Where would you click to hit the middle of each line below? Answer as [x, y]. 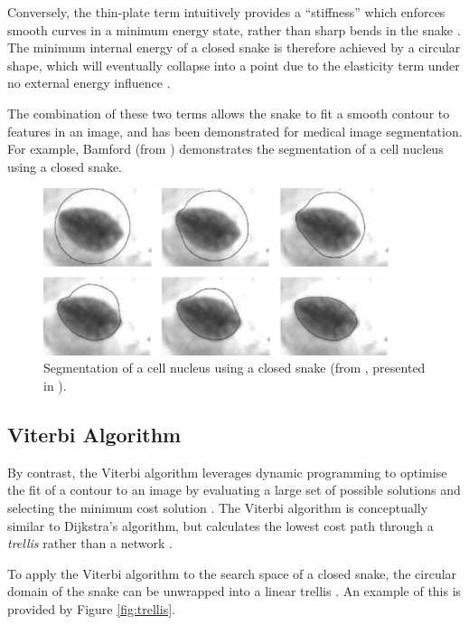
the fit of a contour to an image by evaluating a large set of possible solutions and [234, 490]
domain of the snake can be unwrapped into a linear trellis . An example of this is [234, 591]
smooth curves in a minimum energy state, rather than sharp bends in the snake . [234, 29]
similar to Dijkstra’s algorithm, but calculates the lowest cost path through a [220, 525]
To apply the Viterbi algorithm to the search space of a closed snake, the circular [232, 573]
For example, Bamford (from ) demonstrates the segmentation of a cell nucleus [225, 149]
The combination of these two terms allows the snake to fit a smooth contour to [229, 113]
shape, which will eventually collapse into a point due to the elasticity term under [234, 65]
